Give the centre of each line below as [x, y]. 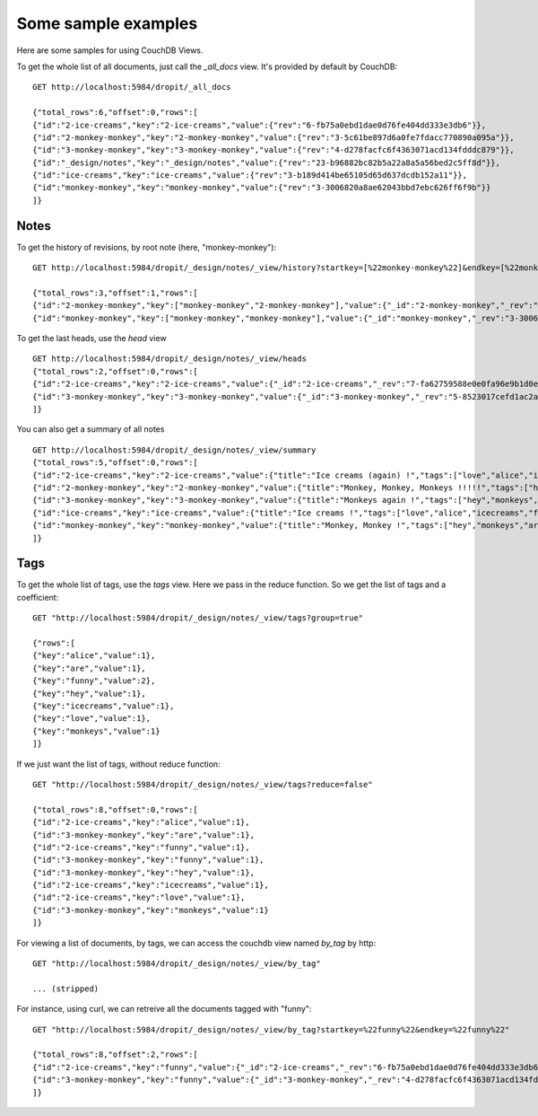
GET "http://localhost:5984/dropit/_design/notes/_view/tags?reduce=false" [203, 784]
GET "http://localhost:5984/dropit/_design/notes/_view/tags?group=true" [198, 618]
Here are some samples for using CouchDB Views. [110, 50]
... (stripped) [66, 989]
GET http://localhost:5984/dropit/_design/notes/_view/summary [174, 450]
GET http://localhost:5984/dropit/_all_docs [132, 87]
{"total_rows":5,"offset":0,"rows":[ [116, 463]
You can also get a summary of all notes [91, 429]
